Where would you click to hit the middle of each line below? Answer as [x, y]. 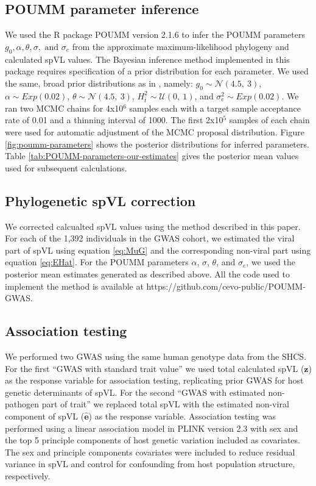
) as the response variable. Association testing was [182, 416]
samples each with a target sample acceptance [215, 108]
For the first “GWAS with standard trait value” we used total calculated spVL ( [155, 368]
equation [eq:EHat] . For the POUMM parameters [97, 262]
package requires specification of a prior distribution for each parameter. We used [157, 71]
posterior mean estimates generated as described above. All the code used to [148, 274]
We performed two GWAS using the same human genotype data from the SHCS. [156, 356]
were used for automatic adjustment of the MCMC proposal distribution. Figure [155, 132]
